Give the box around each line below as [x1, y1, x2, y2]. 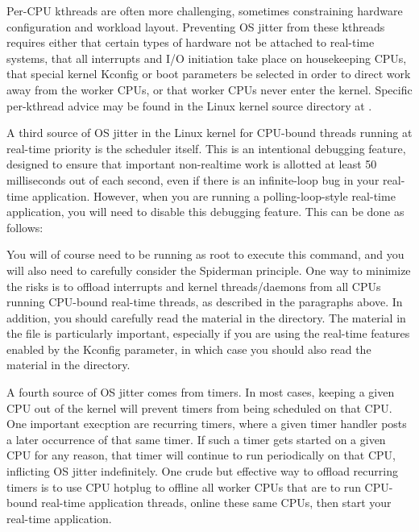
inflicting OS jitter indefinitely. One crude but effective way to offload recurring [6, 463, 398, 480]
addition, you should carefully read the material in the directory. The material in [6, 309, 406, 326]
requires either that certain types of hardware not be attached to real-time [6, 34, 375, 51]
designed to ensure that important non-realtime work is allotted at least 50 [6, 156, 377, 172]
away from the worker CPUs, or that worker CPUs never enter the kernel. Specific [6, 81, 413, 98]
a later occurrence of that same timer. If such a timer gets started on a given [6, 430, 386, 447]
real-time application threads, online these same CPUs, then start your [41, 494, 392, 511]
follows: [6, 218, 44, 235]
